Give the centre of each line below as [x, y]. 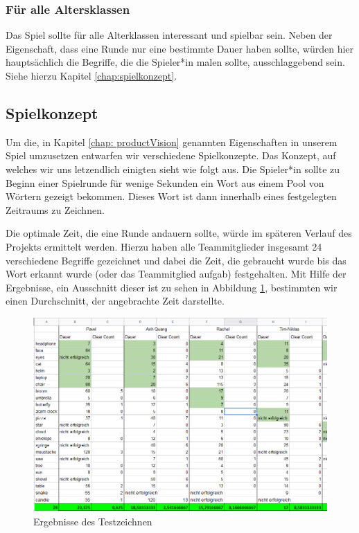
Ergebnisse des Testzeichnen [93, 521]
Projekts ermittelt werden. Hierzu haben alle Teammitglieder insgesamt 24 [164, 246]
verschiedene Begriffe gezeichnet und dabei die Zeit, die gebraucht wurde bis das [176, 260]
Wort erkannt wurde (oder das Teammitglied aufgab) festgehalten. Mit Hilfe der [176, 274]
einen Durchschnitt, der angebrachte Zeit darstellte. [115, 301]
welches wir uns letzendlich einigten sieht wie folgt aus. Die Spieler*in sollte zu [173, 169]
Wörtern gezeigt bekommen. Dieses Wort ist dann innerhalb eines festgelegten [171, 196]
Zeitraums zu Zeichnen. [55, 209]
